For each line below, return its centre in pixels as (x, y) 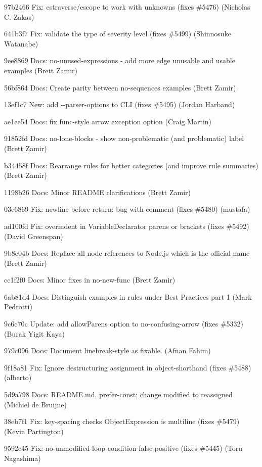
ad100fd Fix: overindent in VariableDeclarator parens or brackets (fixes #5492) (127, 226)
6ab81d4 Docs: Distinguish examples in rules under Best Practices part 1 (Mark (128, 296)
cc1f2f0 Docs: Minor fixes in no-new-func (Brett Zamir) (90, 280)
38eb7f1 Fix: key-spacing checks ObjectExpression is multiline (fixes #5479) (122, 421)
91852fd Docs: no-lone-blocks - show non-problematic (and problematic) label (124, 138)
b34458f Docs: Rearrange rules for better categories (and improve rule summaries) (131, 165)
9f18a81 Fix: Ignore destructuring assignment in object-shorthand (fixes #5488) (128, 367)
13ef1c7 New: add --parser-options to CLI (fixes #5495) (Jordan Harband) (120, 104)
